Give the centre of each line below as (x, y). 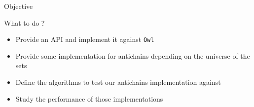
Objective (18, 6)
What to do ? (24, 22)
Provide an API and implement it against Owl (85, 39)
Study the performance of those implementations (89, 98)
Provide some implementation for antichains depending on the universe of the (133, 55)
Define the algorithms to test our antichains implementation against (118, 82)
